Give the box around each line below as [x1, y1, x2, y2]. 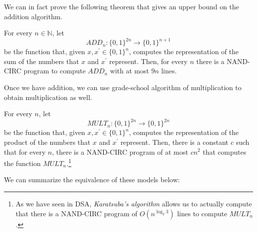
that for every [4, 146, 46, 157]
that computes [203, 146, 247, 157]
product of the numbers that [4, 136, 90, 147]
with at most [110, 66, 149, 76]
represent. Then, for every [109, 56, 188, 66]
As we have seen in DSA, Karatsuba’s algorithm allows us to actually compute [15, 198, 252, 208]
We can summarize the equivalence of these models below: [4, 174, 180, 185]
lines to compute [177, 208, 227, 218]
